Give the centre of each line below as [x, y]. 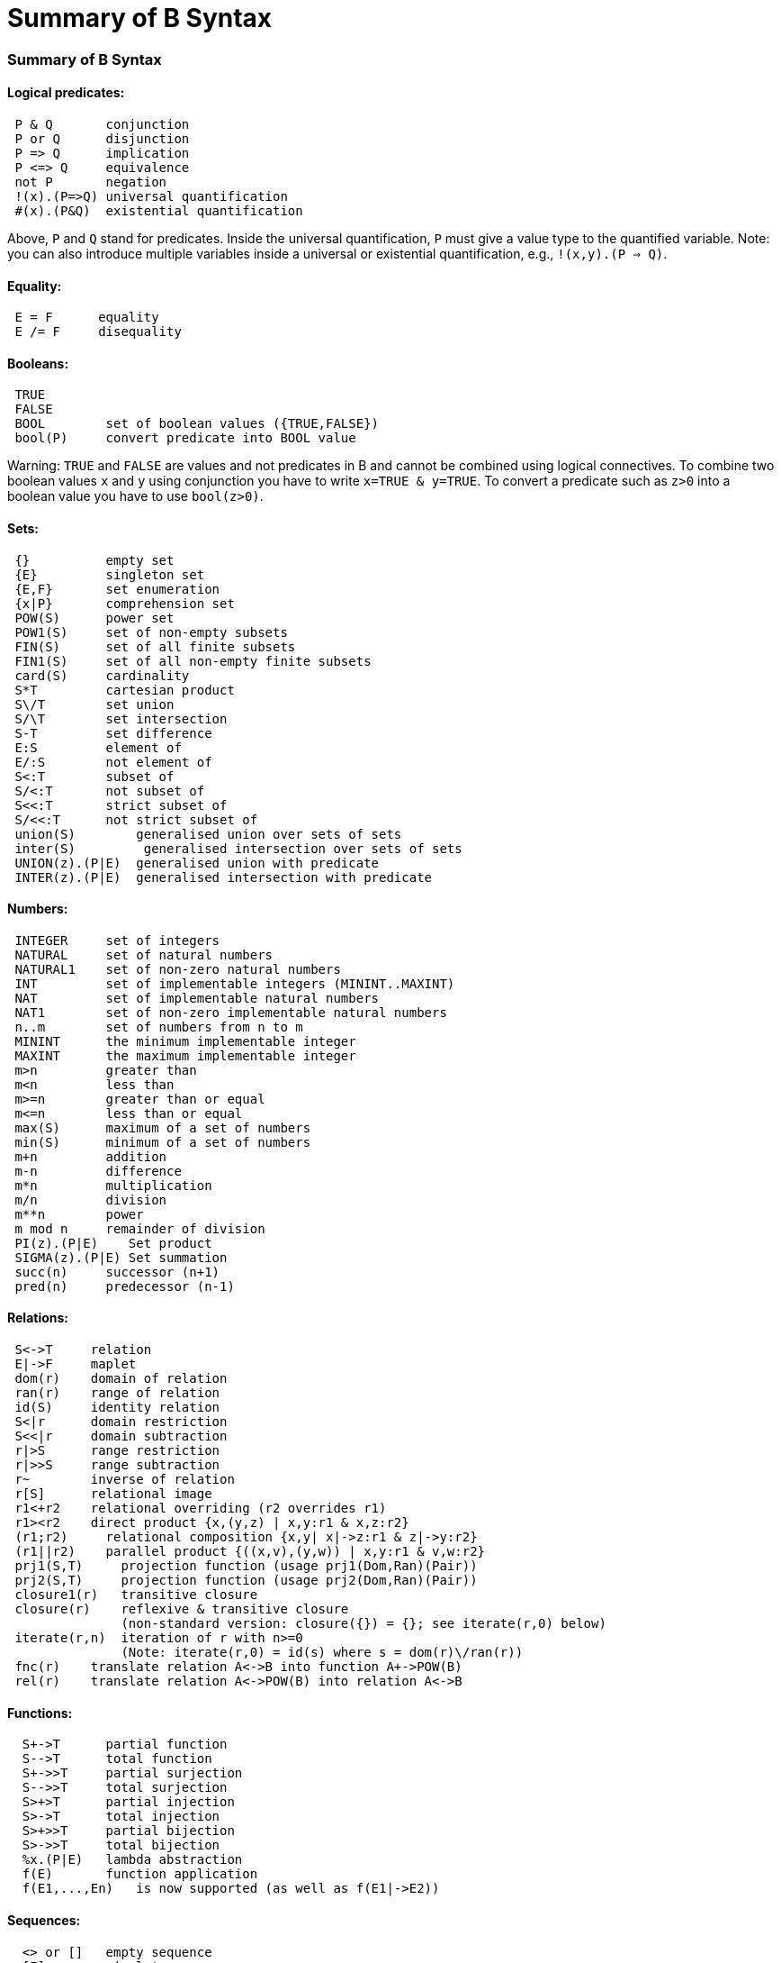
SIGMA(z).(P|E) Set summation [121, 1257]
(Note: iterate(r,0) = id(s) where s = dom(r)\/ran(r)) [322, 1653]
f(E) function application [140, 1874]
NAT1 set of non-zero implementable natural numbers [231, 1012]
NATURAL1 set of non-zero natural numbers [178, 969]
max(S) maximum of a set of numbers [163, 1127]
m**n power [79, 1214]
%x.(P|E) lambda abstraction [132, 1860]
